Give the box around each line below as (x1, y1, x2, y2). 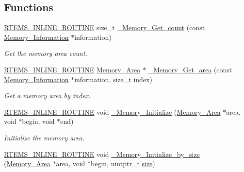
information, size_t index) (74, 74, 152, 84)
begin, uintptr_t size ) (91, 158, 155, 169)
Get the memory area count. (4, 48, 87, 58)
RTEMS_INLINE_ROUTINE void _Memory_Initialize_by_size (4, 149, 200, 159)
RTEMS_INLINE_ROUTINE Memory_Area (4, 64, 141, 74)
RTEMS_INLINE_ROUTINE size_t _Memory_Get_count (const (4, 22, 205, 33)
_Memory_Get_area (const (148, 64, 232, 74)
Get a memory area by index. (4, 90, 91, 101)
